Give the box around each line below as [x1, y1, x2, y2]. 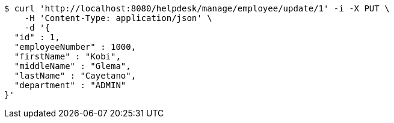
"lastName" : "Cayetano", [14, 71, 137, 80]
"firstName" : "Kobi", [14, 52, 121, 61]
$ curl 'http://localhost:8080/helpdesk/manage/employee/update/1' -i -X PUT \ [4, 4, 390, 13]
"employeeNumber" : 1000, [14, 42, 137, 52]
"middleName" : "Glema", [14, 61, 131, 71]
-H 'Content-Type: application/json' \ [24, 13, 212, 23]
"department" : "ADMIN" [14, 80, 126, 90]
